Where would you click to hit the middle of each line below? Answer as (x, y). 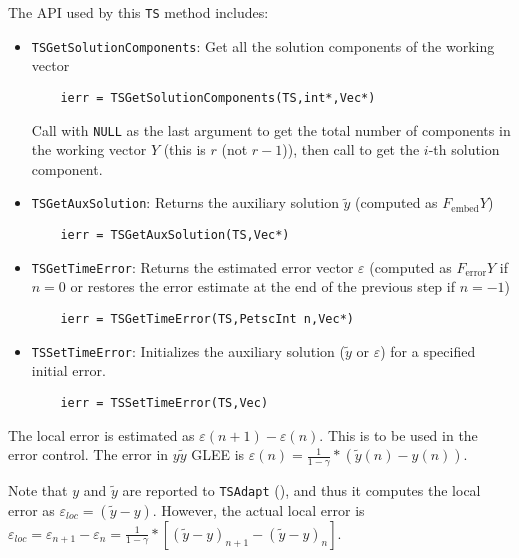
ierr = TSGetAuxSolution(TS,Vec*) (175, 235)
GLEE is (218, 454)
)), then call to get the (351, 149)
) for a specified (428, 350)
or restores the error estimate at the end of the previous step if (262, 286)
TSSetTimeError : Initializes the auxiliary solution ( (188, 350)
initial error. (68, 370)
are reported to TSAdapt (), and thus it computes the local (301, 489)
